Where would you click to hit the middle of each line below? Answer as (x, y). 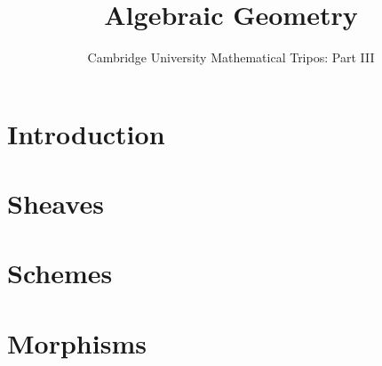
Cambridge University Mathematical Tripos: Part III (231, 57)
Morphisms (77, 342)
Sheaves (56, 203)
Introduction (86, 133)
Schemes (60, 273)
